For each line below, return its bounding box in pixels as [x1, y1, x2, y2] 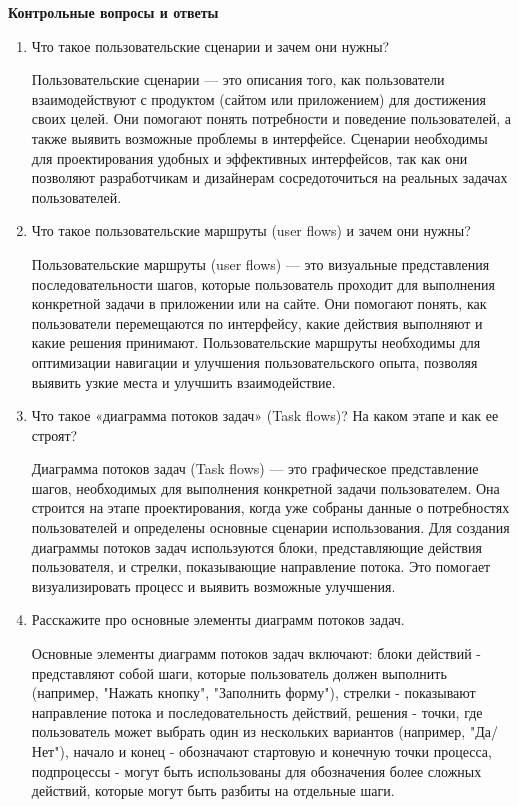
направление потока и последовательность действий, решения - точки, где [31, 701, 483, 722]
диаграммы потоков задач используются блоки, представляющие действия [31, 536, 482, 557]
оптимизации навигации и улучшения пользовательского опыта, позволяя [31, 351, 478, 372]
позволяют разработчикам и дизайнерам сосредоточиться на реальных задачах [31, 167, 508, 188]
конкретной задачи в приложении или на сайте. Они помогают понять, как [31, 293, 487, 314]
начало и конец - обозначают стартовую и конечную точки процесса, [73, 741, 492, 761]
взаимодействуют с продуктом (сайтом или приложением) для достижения [31, 88, 486, 109]
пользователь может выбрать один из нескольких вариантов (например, [31, 721, 466, 742]
